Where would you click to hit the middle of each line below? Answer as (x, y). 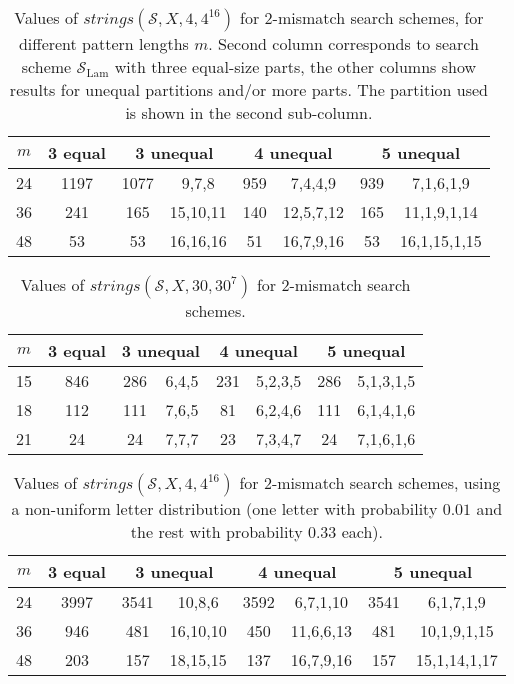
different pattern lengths (103, 43)
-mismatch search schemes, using (386, 482)
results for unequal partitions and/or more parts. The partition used (249, 89)
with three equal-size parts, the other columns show (295, 66)
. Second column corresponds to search (343, 43)
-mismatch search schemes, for (378, 17)
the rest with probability (216, 531)
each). (362, 531)
